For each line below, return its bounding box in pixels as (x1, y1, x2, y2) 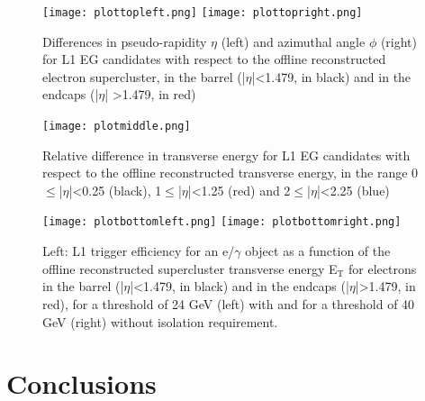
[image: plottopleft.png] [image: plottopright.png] (42, 6, 363, 19)
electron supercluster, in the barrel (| (42, 67, 246, 86)
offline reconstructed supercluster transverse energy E (42, 259, 338, 278)
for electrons (348, 259, 417, 278)
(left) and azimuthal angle (221, 32, 366, 50)
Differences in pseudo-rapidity (42, 32, 207, 50)
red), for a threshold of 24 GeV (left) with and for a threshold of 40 (42, 294, 415, 313)
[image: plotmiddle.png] (42, 120, 191, 133)
